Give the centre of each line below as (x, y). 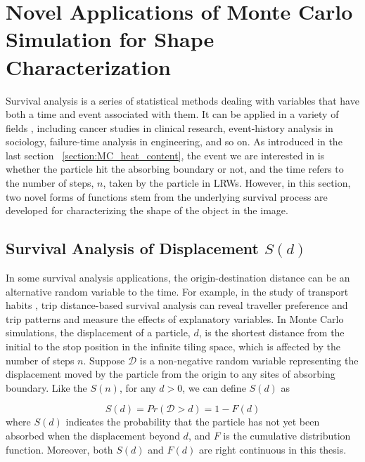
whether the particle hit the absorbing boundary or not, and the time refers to (175, 169)
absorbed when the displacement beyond (93, 435)
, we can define (214, 387)
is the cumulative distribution (287, 435)
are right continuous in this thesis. (273, 449)
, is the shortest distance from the (271, 332)
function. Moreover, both (59, 449)
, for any (137, 387)
